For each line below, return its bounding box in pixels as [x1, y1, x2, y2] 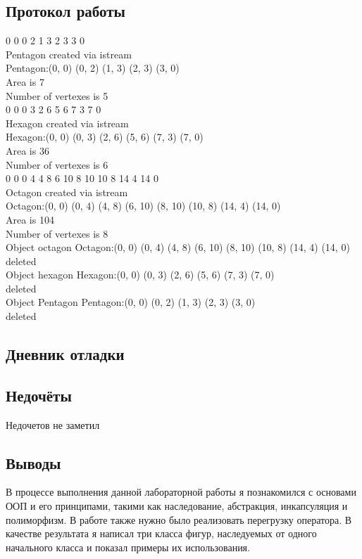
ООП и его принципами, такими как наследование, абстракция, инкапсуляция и [6, 499, 348, 513]
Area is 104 [6, 212, 54, 226]
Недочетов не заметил [6, 417, 100, 432]
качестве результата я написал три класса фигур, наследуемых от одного [6, 526, 317, 541]
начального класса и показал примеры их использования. [6, 539, 250, 554]
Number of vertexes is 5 [6, 88, 108, 103]
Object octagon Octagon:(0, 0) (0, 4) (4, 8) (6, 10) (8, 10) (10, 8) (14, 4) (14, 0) [6, 240, 350, 255]
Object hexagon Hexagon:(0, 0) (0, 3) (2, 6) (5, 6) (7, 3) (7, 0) [6, 267, 275, 282]
